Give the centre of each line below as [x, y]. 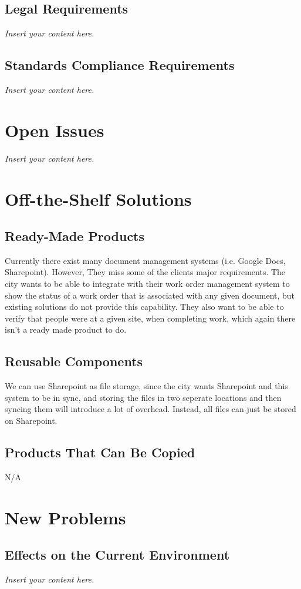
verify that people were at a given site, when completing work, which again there [150, 318]
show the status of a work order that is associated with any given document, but [150, 295]
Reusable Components [74, 361]
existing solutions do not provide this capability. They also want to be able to [144, 307]
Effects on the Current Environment [117, 555]
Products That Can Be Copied [100, 452]
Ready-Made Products [75, 236]
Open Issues [55, 130]
